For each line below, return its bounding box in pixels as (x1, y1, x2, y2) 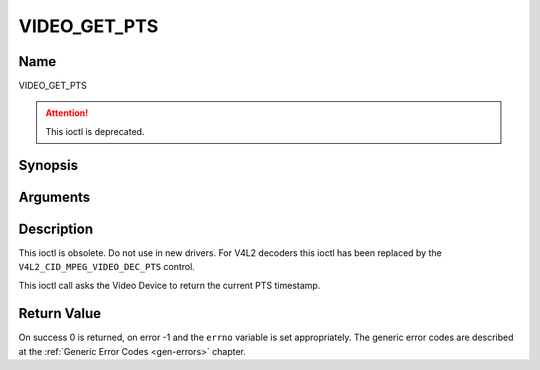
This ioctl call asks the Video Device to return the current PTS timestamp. (18, 279, 321, 291)
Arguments (18, 188, 91, 205)
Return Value (18, 305, 102, 322)
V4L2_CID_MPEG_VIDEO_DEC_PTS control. (18, 261, 195, 273)
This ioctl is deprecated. (45, 125, 145, 137)
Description (18, 220, 94, 237)
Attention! (45, 107, 89, 119)
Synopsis (18, 156, 79, 174)
